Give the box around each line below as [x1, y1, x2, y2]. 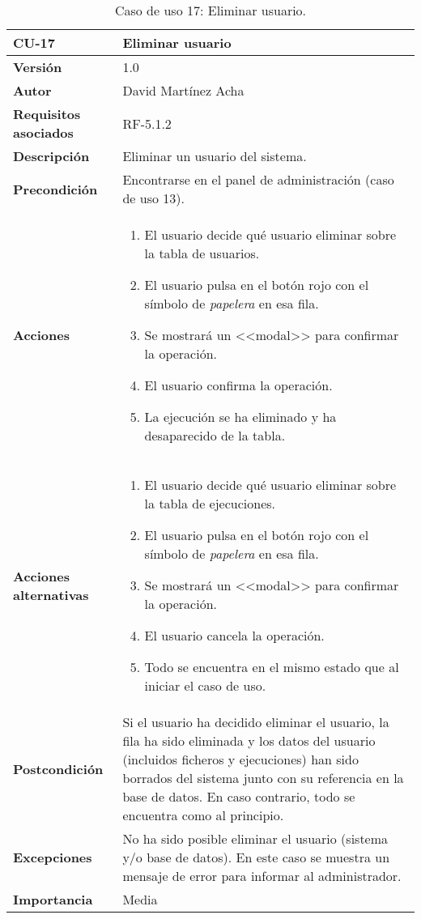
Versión [13, 57, 62, 76]
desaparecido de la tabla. [144, 426, 286, 445]
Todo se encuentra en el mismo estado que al [144, 657, 399, 676]
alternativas [13, 585, 89, 604]
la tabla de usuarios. [144, 244, 260, 262]
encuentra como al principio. [122, 806, 284, 824]
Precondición [13, 179, 98, 198]
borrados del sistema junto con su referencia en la [122, 768, 404, 787]
